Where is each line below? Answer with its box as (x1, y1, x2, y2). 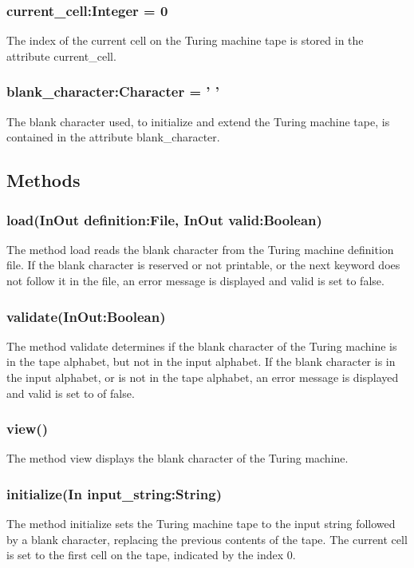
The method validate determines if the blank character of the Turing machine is (6, 337, 397, 354)
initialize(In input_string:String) (6, 483, 222, 503)
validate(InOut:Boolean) (6, 306, 166, 326)
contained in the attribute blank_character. (6, 129, 220, 145)
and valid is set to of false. (6, 384, 135, 401)
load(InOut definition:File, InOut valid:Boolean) (6, 209, 322, 229)
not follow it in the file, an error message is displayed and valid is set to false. (6, 272, 384, 288)
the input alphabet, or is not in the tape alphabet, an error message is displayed (6, 369, 399, 385)
